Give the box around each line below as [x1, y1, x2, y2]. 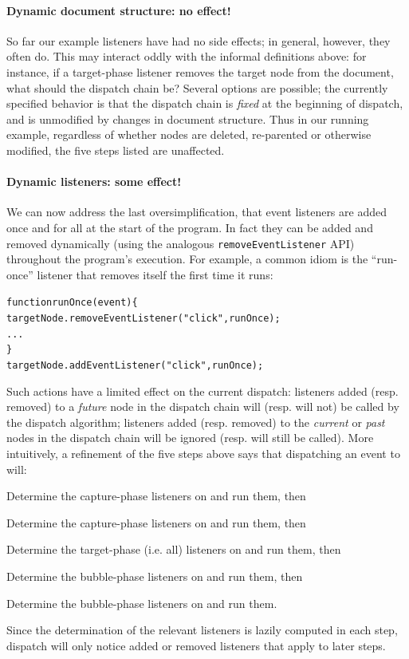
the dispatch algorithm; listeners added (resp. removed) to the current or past [6, 413, 385, 430]
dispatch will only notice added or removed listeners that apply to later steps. [6, 637, 386, 653]
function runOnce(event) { [6, 297, 138, 309]
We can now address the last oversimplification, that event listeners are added [6, 203, 387, 220]
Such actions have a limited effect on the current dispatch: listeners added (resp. [6, 382, 399, 399]
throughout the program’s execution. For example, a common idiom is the [6, 251, 368, 267]
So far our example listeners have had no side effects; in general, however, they [6, 32, 391, 49]
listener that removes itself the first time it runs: [37, 266, 273, 282]
